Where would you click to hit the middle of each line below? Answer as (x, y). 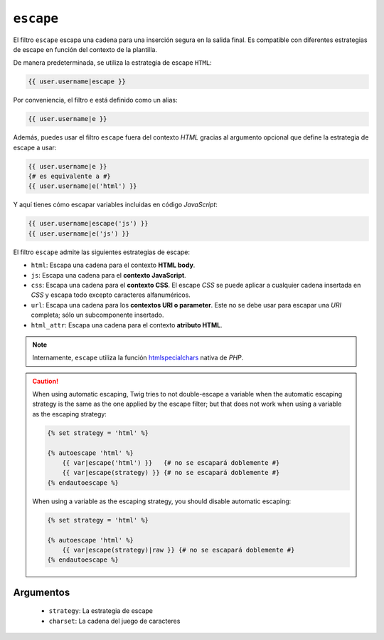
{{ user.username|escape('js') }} (88, 224)
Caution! (46, 381)
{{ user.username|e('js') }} (79, 234)
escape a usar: (35, 147)
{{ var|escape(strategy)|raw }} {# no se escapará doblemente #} (178, 550)
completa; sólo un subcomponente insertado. (97, 315)
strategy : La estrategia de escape (101, 611)
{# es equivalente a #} (70, 177)
